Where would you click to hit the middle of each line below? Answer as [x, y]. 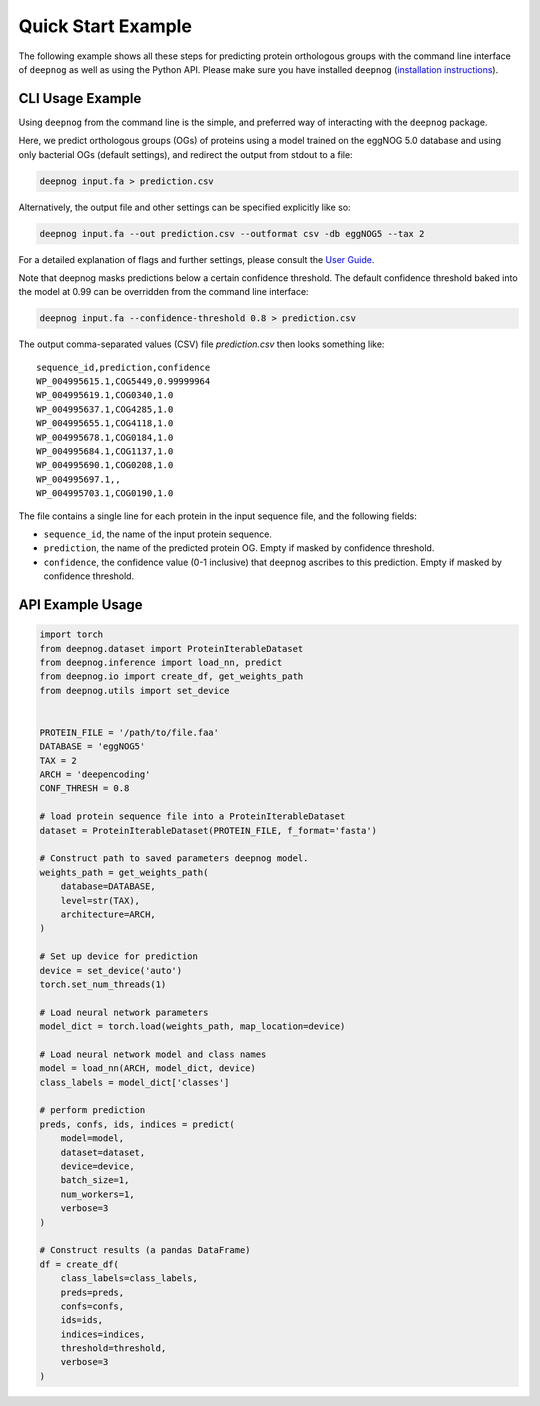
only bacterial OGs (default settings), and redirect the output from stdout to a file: [186, 154]
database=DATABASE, [108, 886]
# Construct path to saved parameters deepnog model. [174, 858]
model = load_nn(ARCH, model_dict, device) [148, 1068]
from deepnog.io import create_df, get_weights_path [171, 676]
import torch [71, 634]
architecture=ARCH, [108, 914]
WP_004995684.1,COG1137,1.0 [105, 451]
